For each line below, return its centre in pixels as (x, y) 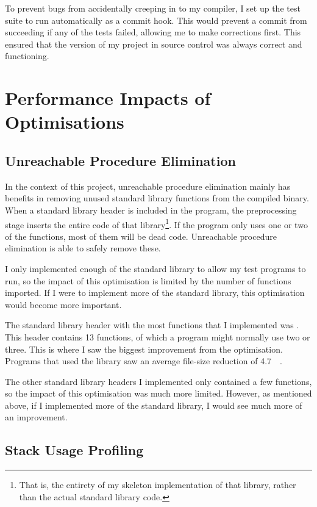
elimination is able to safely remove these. (83, 248)
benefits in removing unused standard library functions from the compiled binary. (157, 198)
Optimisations (65, 122)
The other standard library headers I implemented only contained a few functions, (158, 381)
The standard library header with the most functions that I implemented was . (152, 325)
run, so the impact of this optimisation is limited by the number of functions (148, 280)
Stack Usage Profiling (74, 450)
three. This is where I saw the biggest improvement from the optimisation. (144, 349)
